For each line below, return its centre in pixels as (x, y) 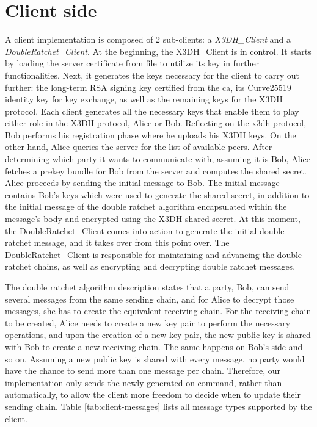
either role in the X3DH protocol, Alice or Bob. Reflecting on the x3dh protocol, (156, 123)
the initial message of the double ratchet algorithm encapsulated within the (146, 206)
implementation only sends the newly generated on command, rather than (144, 382)
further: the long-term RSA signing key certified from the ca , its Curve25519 (148, 87)
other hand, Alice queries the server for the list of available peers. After (139, 147)
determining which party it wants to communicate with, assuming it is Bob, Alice (158, 159)
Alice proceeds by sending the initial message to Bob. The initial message (142, 183)
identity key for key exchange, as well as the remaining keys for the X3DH (144, 99)
